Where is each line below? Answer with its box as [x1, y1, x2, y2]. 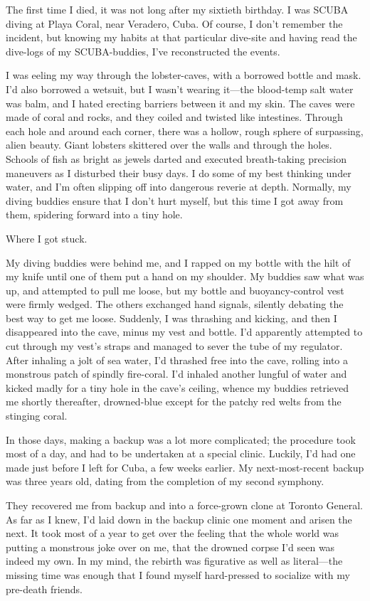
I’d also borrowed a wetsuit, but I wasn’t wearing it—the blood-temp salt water [6, 81, 354, 96]
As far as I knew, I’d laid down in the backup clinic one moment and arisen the [6, 511, 352, 526]
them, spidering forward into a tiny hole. [6, 207, 183, 222]
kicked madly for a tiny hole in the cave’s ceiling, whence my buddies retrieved [6, 380, 349, 395]
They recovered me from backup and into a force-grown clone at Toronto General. [6, 498, 364, 512]
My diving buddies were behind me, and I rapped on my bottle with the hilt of [6, 255, 351, 270]
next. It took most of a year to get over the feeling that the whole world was [6, 526, 339, 541]
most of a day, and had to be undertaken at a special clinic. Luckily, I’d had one [6, 446, 356, 461]
